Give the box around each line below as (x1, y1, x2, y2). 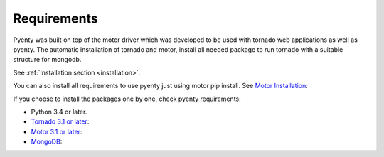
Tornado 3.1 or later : (31, 117, 90, 126)
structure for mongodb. (13, 55, 82, 64)
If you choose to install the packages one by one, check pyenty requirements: (13, 94, 241, 103)
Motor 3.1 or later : (31, 127, 82, 136)
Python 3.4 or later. (31, 107, 87, 116)
